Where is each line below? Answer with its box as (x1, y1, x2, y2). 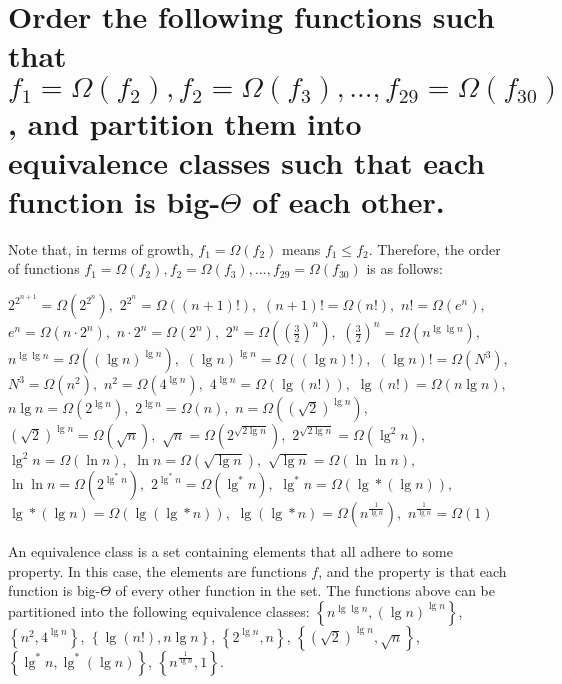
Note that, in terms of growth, (8, 238, 194, 259)
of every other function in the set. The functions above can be (115, 580, 496, 601)
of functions (8, 258, 80, 279)
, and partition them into (8, 102, 362, 143)
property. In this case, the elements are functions (8, 560, 307, 581)
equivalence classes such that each (8, 141, 485, 182)
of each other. (252, 180, 445, 221)
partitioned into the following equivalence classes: (8, 600, 310, 621)
